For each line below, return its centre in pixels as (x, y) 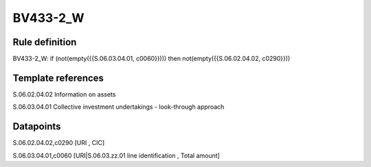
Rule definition (45, 42)
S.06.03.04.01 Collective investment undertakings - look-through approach (119, 107)
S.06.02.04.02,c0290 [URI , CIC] (59, 143)
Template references (58, 78)
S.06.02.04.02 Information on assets (64, 94)
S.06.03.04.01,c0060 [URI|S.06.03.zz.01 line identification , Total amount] (116, 155)
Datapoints (37, 127)
